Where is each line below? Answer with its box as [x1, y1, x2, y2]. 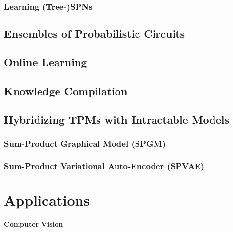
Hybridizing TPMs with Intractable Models [4, 112, 230, 127]
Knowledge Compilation [4, 83, 128, 98]
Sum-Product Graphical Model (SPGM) [4, 137, 166, 149]
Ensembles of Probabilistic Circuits [4, 26, 185, 41]
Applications [4, 190, 90, 210]
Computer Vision [4, 218, 63, 229]
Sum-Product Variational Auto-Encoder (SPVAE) [4, 159, 205, 172]
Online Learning [4, 55, 87, 70]
